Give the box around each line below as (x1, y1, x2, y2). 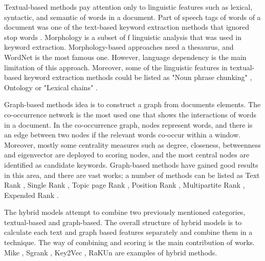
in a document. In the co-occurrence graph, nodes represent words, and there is (4, 119, 253, 130)
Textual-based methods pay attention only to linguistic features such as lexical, (4, 2, 253, 12)
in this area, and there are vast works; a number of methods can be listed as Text (4, 169, 260, 180)
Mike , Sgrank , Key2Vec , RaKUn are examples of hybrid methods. (4, 247, 217, 257)
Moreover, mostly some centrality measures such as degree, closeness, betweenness (4, 139, 261, 150)
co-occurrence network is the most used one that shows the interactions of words (4, 109, 256, 119)
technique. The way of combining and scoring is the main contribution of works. (4, 237, 255, 248)
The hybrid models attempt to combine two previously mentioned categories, (4, 207, 246, 217)
